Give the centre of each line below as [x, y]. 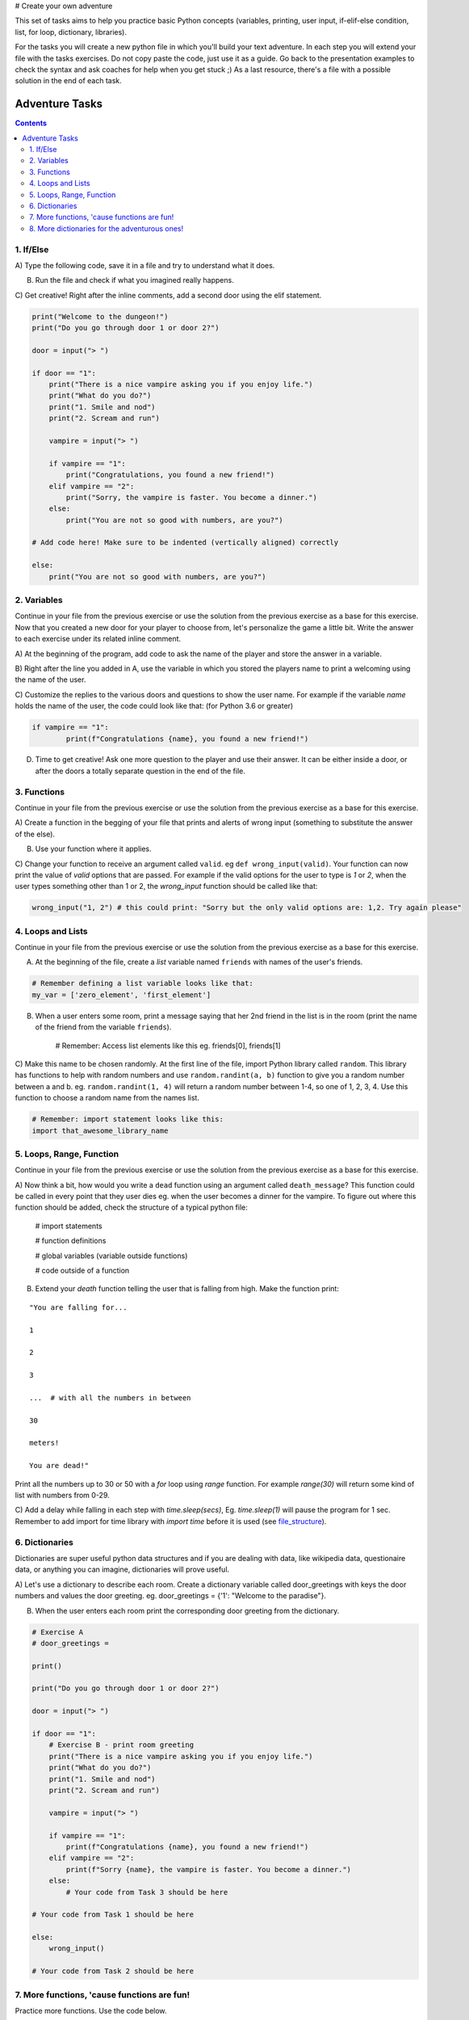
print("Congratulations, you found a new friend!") [170, 475]
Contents [31, 123]
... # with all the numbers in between [110, 1397]
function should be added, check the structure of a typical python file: [131, 1207]
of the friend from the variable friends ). [103, 1027]
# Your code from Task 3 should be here [147, 1892]
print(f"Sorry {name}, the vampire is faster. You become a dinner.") [208, 1869]
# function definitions [71, 1241]
